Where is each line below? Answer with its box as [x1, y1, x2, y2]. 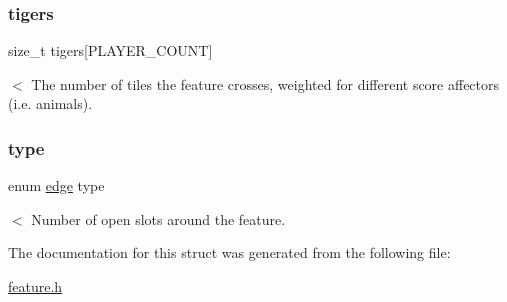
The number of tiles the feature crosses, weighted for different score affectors [31, 73, 500, 94]
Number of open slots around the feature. [31, 208, 286, 229]
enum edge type [8, 175, 105, 196]
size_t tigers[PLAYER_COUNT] [8, 40, 213, 61]
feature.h [8, 276, 63, 296]
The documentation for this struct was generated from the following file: [8, 242, 451, 263]
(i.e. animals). [8, 93, 93, 114]
